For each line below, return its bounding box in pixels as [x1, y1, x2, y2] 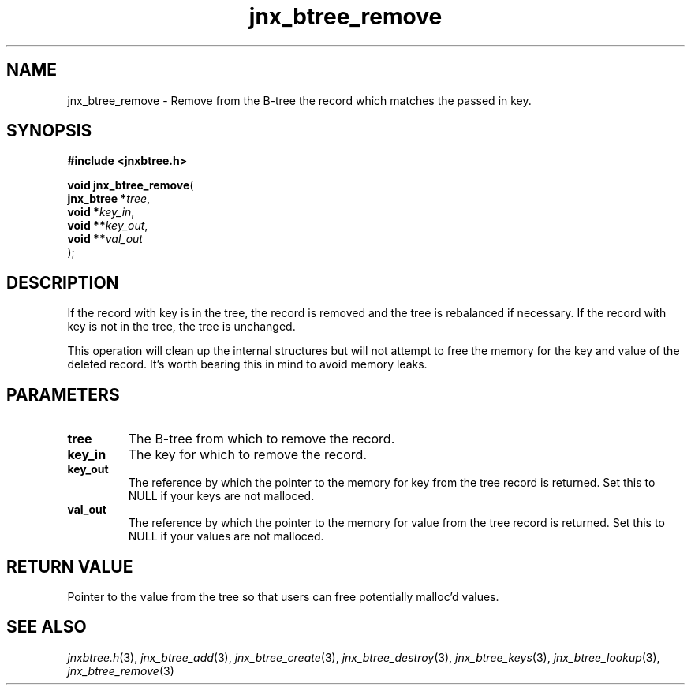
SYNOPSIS [6, 121, 92, 141]
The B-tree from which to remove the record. [128, 431, 395, 447]
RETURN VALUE [6, 556, 133, 577]
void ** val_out [67, 232, 143, 246]
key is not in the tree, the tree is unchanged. [67, 319, 296, 334]
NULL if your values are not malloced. [128, 529, 324, 543]
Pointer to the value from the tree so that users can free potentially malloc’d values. [67, 589, 499, 603]
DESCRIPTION [6, 272, 119, 293]
